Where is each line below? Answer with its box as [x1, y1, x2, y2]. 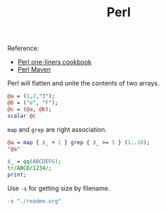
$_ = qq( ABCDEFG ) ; [7, 158, 61, 165]
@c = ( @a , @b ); [7, 105, 52, 113]
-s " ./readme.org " [7, 198, 61, 205]
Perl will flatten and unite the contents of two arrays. [7, 79, 160, 88]
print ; [7, 171, 27, 179]
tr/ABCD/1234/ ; [7, 165, 52, 172]
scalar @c [7, 112, 37, 119]
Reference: [7, 44, 40, 53]
